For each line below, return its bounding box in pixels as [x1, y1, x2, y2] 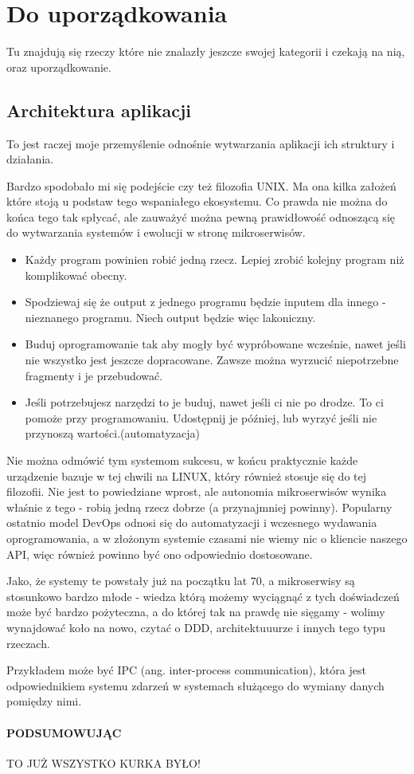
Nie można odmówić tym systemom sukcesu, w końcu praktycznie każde [6, 452, 358, 469]
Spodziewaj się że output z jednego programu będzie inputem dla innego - [25, 293, 386, 310]
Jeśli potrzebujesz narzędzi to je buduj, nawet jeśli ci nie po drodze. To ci [25, 394, 384, 411]
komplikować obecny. [25, 266, 127, 283]
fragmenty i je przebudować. [25, 367, 163, 383]
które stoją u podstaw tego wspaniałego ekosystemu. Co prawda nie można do [6, 193, 388, 210]
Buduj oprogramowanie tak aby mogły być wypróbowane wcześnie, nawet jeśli [25, 336, 406, 352]
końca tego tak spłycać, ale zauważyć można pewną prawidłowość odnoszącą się [6, 208, 395, 225]
